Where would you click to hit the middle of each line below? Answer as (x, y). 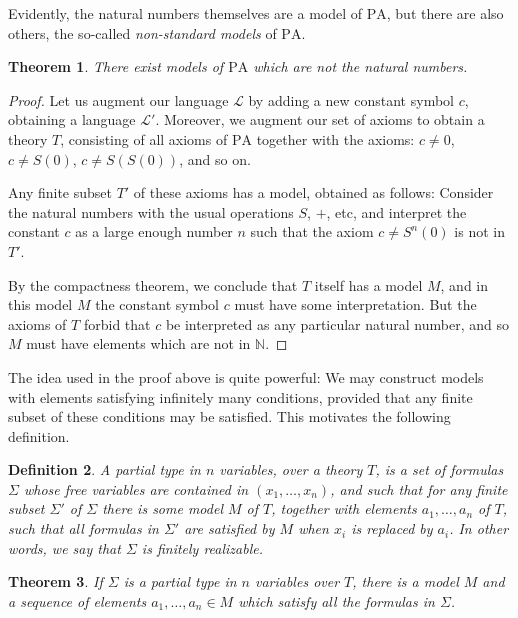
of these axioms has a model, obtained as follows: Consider (313, 192)
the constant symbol (157, 304)
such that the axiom (312, 231)
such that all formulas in (83, 528)
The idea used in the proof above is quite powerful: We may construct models (246, 376)
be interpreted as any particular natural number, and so (337, 323)
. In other (479, 528)
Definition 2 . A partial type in (104, 469)
